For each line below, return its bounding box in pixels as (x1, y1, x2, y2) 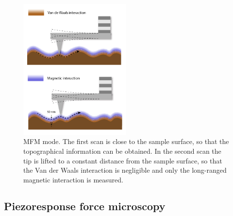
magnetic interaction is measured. (23, 174, 123, 184)
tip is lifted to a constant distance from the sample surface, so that (23, 155, 222, 165)
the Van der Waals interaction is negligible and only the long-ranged (23, 165, 227, 175)
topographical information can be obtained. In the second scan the (23, 145, 221, 156)
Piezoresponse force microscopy (4, 198, 166, 213)
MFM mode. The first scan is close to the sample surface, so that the (23, 136, 229, 146)
